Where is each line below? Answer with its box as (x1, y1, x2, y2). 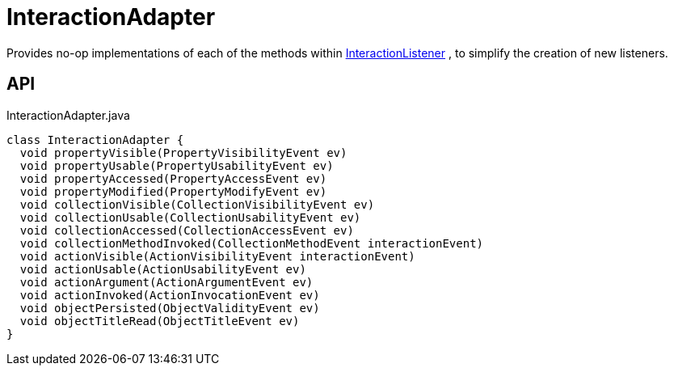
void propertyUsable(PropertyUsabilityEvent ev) (19, 159, 334, 172)
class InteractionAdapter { (6, 133, 184, 146)
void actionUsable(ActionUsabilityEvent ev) (19, 262, 306, 276)
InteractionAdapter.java (6, 108, 130, 122)
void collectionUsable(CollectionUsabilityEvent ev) (19, 210, 361, 224)
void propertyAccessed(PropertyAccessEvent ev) (19, 171, 327, 185)
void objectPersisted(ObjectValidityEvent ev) (19, 301, 320, 315)
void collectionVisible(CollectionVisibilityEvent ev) (19, 197, 375, 211)
